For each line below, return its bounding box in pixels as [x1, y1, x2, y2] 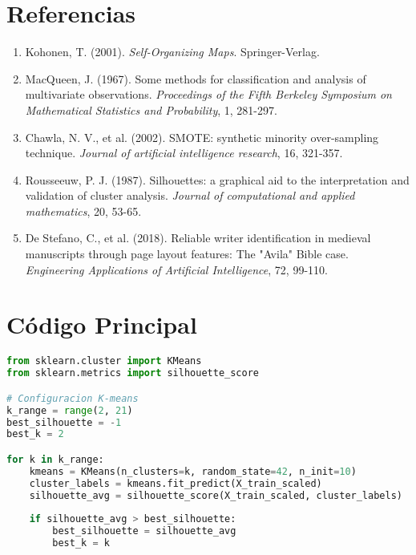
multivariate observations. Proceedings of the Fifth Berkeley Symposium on [25, 86, 392, 103]
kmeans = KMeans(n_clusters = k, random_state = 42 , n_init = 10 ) [29, 465, 357, 477]
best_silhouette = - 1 [6, 416, 122, 428]
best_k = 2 [6, 428, 64, 440]
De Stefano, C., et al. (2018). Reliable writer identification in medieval [25, 229, 371, 246]
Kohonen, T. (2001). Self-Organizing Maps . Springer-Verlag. [25, 43, 320, 60]
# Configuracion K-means [6, 392, 139, 404]
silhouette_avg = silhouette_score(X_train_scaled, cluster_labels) [29, 489, 402, 501]
